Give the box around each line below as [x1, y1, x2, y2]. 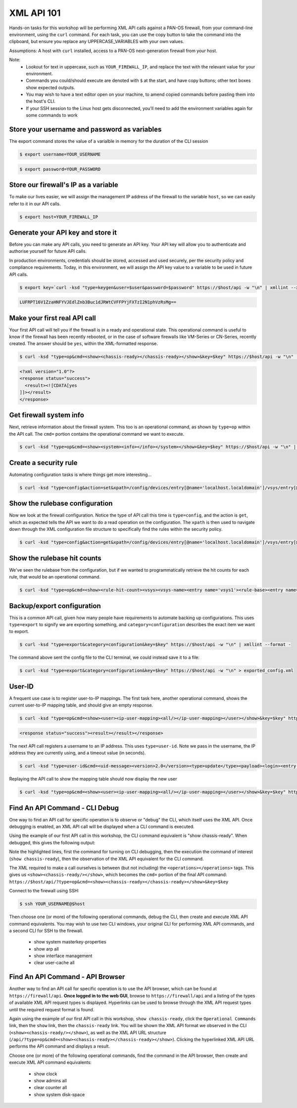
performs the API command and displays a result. [9, 1044, 110, 1050]
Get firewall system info [9, 411, 84, 419]
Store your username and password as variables [9, 125, 162, 134]
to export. [9, 629, 29, 635]
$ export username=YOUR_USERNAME [19, 152, 101, 157]
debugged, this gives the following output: [9, 839, 96, 845]
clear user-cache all [34, 960, 75, 966]
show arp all [34, 946, 59, 952]
